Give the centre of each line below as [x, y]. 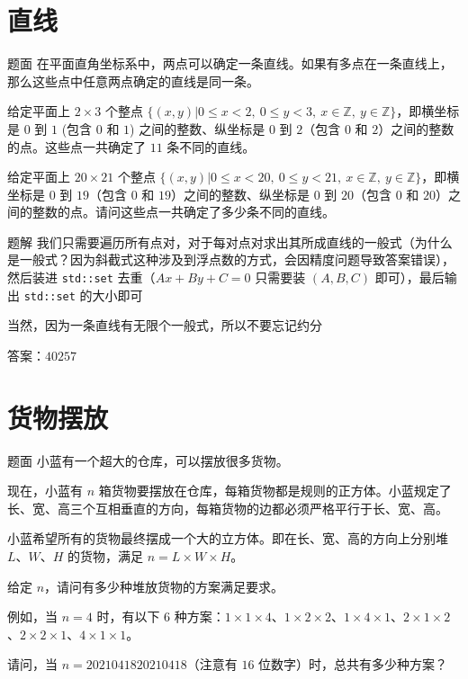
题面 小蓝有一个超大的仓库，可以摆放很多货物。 [148, 460]
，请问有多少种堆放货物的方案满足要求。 [164, 586]
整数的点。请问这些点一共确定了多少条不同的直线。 [183, 212]
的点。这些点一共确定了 [76, 146]
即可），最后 [409, 277]
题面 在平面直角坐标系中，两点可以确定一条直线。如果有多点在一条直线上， [230, 63]
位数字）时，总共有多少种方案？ [353, 664]
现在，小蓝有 [45, 491]
